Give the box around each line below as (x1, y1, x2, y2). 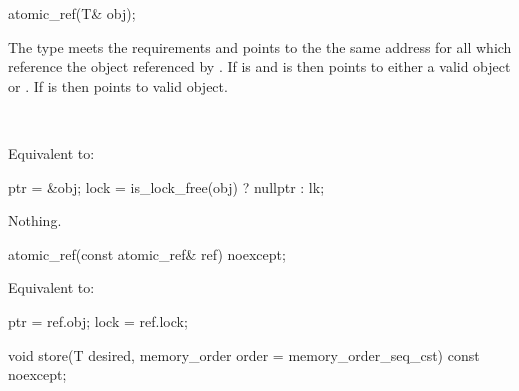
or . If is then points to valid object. (8, 75, 228, 96)
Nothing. (8, 210, 62, 231)
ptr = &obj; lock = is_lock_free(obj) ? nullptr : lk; (8, 176, 325, 197)
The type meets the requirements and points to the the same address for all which (8, 36, 512, 57)
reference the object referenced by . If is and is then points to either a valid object (8, 56, 511, 77)
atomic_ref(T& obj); (8, 3, 136, 23)
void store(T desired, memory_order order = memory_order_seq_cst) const (8, 344, 480, 365)
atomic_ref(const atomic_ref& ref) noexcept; (8, 243, 286, 264)
